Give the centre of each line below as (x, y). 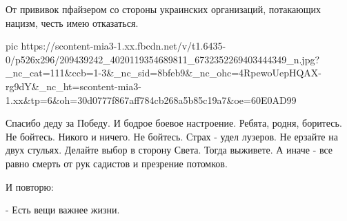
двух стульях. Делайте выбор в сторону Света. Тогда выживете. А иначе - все (169, 150)
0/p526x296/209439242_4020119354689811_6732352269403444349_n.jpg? (163, 59)
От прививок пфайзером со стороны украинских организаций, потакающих (163, 9)
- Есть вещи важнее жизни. (63, 210)
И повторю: (30, 186)
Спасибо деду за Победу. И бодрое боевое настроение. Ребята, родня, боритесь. (174, 123)
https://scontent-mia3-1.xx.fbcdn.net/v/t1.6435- (123, 46)
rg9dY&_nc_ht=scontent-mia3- (73, 86)
